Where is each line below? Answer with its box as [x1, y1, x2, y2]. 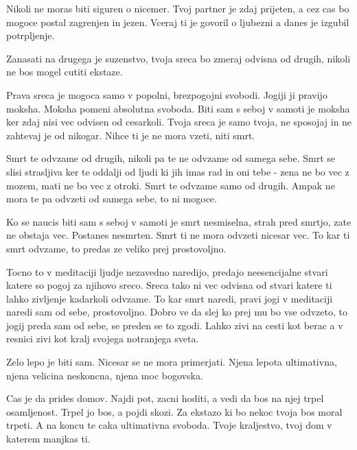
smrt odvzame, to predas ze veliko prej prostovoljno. [6, 241, 227, 255]
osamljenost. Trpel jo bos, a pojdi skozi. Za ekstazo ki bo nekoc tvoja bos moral [6, 404, 343, 418]
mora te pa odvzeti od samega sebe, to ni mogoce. [6, 191, 217, 206]
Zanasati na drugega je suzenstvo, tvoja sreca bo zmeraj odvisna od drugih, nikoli [6, 51, 351, 65]
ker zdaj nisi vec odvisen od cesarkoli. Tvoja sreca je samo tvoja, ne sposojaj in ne [6, 115, 352, 129]
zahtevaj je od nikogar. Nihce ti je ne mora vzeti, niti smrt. [6, 128, 255, 142]
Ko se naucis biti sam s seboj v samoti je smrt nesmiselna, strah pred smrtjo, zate [6, 214, 352, 228]
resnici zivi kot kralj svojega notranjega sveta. [6, 331, 199, 346]
